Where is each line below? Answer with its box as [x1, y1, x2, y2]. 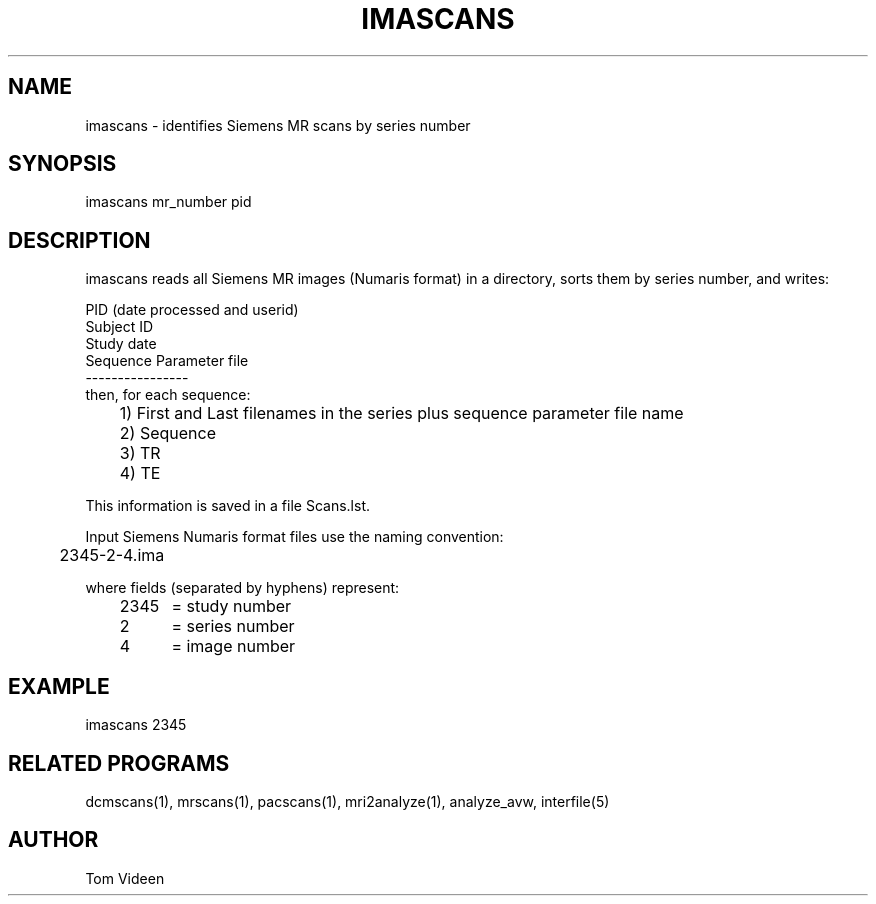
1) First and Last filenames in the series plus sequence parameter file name [119, 403, 684, 424]
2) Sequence [119, 423, 216, 444]
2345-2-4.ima [59, 545, 165, 566]
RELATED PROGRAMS [8, 750, 230, 776]
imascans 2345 [85, 716, 187, 734]
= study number [171, 596, 292, 617]
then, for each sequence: [85, 386, 251, 404]
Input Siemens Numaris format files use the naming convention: [85, 528, 504, 546]
